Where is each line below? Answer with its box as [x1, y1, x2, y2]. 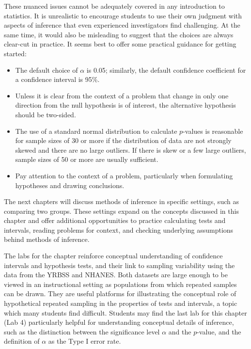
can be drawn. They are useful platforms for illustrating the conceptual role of [4, 288, 236, 299]
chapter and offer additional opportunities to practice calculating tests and [4, 215, 226, 225]
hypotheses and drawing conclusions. [15, 180, 125, 190]
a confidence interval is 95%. [15, 74, 100, 84]
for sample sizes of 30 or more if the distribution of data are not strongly [15, 135, 232, 145]
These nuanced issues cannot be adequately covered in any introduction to [4, 1, 225, 11]
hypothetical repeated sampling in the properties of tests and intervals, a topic [4, 298, 237, 308]
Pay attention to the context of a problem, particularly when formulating [15, 170, 233, 180]
